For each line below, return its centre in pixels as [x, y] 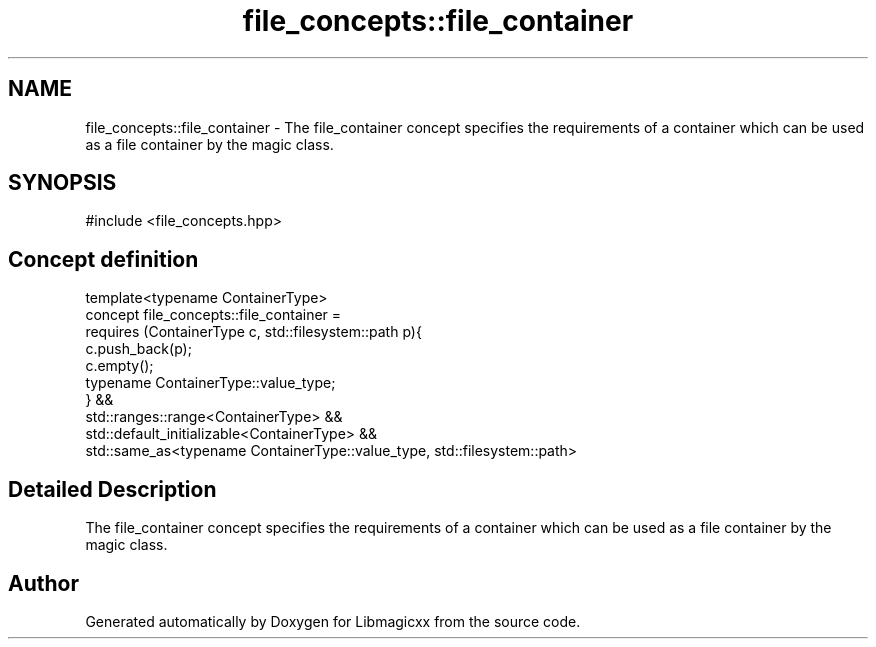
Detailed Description [112, 489]
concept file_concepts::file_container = [213, 315]
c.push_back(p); [138, 349]
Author [43, 583]
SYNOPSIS [62, 183]
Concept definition [103, 259]
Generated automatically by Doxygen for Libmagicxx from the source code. [333, 621]
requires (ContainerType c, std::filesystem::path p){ [253, 332]
